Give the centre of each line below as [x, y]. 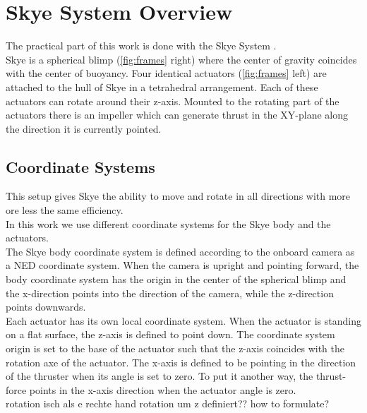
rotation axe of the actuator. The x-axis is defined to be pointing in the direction [181, 362]
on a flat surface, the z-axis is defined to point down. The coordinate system [170, 334]
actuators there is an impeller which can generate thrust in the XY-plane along [177, 115]
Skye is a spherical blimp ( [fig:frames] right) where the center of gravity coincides [181, 59]
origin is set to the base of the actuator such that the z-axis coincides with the [175, 348]
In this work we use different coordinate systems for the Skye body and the [168, 223]
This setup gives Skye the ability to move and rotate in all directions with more [178, 196]
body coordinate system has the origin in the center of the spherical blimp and [176, 279]
